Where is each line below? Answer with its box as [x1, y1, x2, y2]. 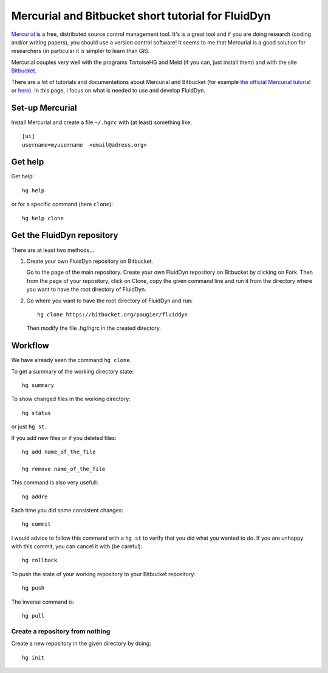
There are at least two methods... [11, 246, 94, 254]
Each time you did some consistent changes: [11, 506, 124, 514]
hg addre [22, 493, 48, 500]
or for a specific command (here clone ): [11, 201, 114, 208]
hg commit [22, 521, 51, 528]
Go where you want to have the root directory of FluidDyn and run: [26, 297, 193, 304]
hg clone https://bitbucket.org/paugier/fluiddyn [37, 311, 188, 318]
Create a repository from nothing [11, 627, 111, 635]
